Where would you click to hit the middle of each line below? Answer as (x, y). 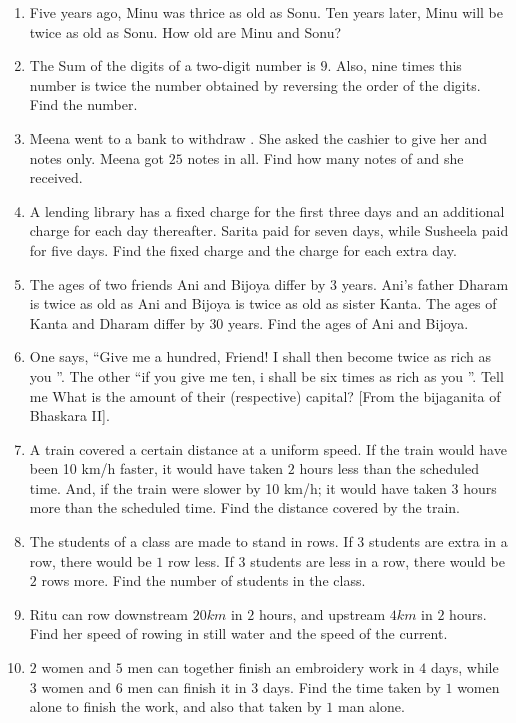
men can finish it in (187, 686)
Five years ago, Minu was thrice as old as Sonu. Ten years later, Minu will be (266, 12)
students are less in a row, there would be (377, 560)
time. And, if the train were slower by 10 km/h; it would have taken (238, 487)
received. (56, 177)
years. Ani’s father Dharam (425, 283)
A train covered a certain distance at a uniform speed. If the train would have (268, 448)
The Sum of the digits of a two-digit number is (172, 65)
